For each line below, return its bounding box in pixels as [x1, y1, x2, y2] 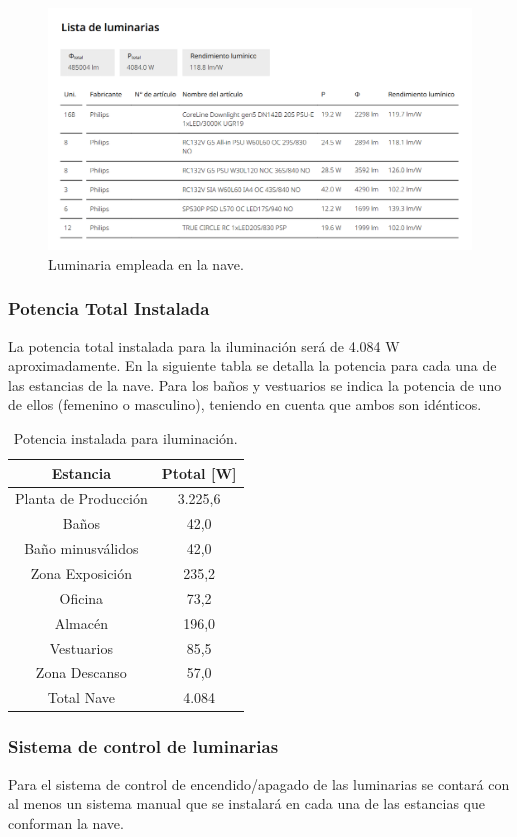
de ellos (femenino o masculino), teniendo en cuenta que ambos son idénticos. [8, 394, 482, 415]
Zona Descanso [35, 662, 127, 683]
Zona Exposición [30, 562, 133, 583]
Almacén [54, 612, 108, 633]
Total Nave [47, 687, 115, 708]
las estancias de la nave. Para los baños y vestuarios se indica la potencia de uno [8, 374, 502, 395]
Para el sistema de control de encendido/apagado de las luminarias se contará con [8, 773, 510, 794]
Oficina [59, 587, 104, 608]
